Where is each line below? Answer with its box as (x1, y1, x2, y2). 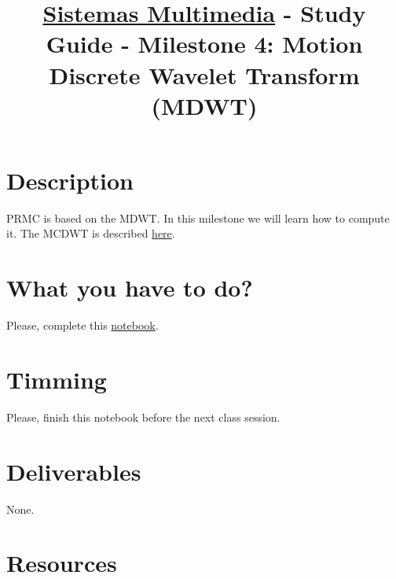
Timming (6, 363, 107, 395)
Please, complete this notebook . (6, 317, 159, 334)
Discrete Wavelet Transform (49, 58, 360, 90)
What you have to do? (6, 271, 253, 304)
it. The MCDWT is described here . (6, 225, 175, 242)
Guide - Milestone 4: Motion (46, 28, 363, 60)
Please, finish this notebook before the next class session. (6, 408, 280, 425)
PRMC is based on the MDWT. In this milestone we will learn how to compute (6, 209, 390, 226)
